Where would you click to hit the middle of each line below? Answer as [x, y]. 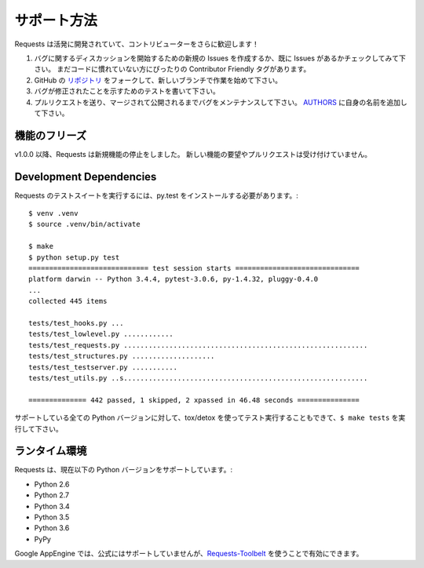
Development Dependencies [86, 177]
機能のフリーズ [50, 135]
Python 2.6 [52, 484]
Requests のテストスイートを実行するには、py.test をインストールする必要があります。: [156, 195]
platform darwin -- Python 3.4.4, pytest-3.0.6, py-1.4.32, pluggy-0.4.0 [174, 279]
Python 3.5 [52, 517]
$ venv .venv [53, 213]
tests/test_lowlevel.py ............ [101, 334]
